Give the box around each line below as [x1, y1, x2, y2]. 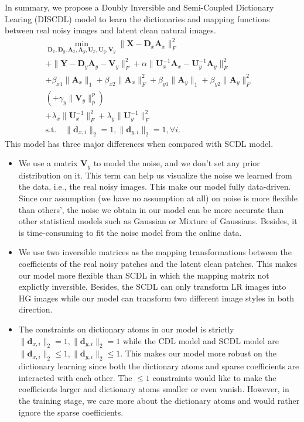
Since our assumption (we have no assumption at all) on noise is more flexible [18, 192, 298, 204]
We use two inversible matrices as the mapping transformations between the [18, 246, 292, 258]
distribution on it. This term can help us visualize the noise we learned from [18, 169, 292, 181]
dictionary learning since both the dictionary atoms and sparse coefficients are [18, 360, 299, 372]
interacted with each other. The [18, 371, 132, 383]
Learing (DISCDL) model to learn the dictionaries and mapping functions [5, 12, 270, 25]
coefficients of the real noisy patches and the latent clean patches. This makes [18, 257, 298, 269]
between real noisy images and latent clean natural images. [5, 24, 216, 36]
